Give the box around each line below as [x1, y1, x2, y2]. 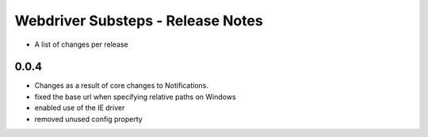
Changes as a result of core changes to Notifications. [34, 81, 209, 90]
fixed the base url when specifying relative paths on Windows [34, 92, 237, 101]
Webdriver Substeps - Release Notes [14, 12, 263, 29]
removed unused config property [34, 114, 143, 124]
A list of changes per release [34, 40, 128, 49]
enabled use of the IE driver [34, 103, 125, 112]
